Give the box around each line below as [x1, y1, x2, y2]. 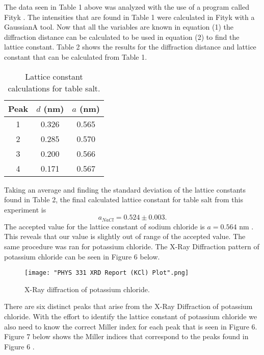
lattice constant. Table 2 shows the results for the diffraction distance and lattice [4, 41, 256, 52]
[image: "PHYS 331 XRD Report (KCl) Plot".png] [24, 269, 189, 277]
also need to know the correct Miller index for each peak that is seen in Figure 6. [4, 321, 257, 332]
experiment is [4, 204, 46, 215]
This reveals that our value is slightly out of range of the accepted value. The [4, 231, 246, 242]
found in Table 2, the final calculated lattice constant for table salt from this [4, 194, 243, 205]
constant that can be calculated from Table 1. [4, 51, 147, 62]
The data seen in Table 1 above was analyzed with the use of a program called [4, 2, 249, 12]
